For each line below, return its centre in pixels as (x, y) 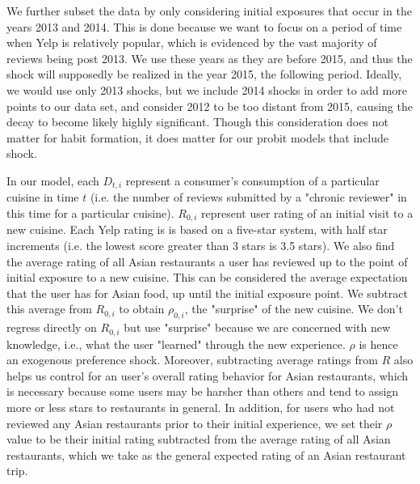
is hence (378, 344)
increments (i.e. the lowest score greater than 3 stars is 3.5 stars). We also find (201, 246)
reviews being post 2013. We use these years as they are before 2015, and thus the (210, 58)
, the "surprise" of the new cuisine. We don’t (294, 309)
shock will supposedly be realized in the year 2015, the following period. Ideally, (204, 74)
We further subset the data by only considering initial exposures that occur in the (209, 11)
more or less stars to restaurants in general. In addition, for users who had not (201, 408)
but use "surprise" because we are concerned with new (257, 327)
